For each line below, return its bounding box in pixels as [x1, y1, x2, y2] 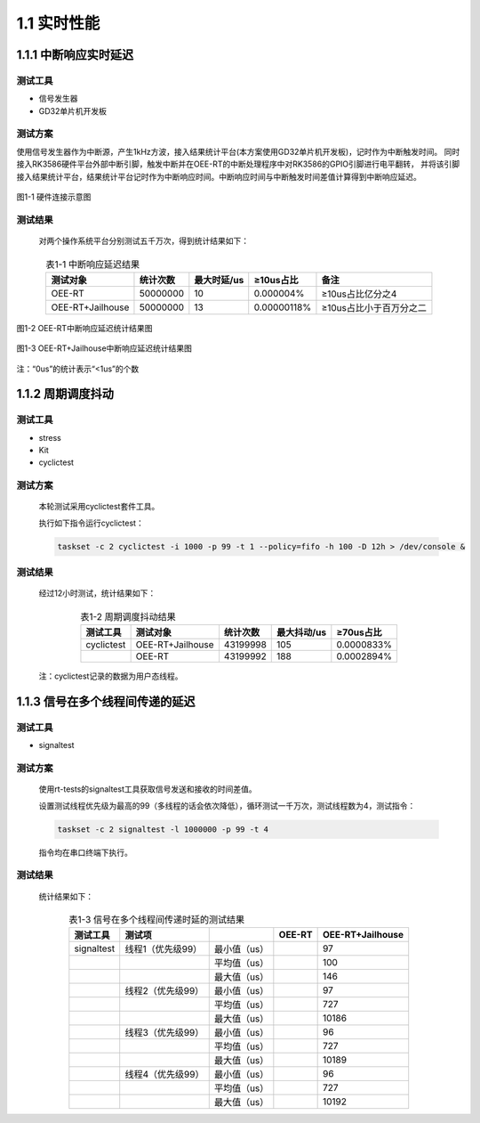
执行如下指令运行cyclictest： [38, 517, 144, 528]
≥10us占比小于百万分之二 [321, 301, 427, 313]
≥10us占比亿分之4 [321, 288, 397, 300]
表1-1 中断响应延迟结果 [45, 258, 140, 271]
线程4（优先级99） [124, 1069, 204, 1081]
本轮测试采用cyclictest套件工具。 [38, 501, 160, 512]
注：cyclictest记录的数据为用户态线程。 [38, 671, 183, 681]
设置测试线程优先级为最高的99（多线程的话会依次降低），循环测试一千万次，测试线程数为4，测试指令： [38, 800, 416, 810]
